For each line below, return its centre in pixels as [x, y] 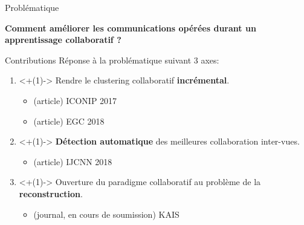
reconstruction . [51, 193]
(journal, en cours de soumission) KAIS [106, 214]
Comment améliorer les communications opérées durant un [131, 28]
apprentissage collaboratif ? [63, 40]
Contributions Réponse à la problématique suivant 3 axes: [112, 60]
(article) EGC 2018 [69, 121]
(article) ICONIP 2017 [75, 100]
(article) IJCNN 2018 [73, 161]
